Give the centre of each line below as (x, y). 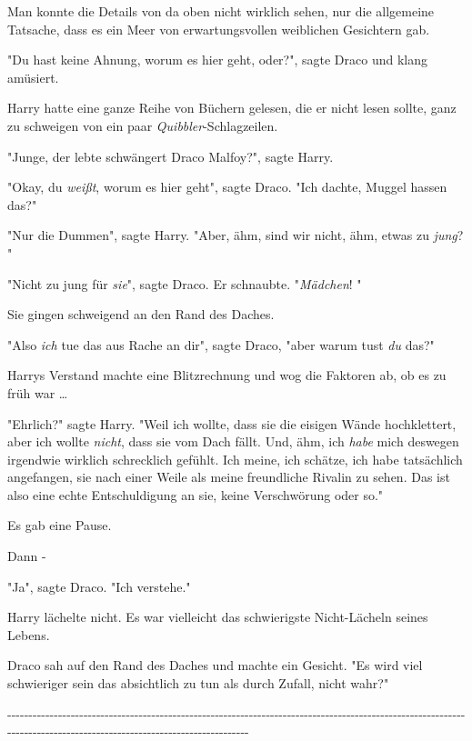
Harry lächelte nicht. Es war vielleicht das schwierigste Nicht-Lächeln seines (218, 617)
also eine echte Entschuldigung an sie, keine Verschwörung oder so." (196, 494)
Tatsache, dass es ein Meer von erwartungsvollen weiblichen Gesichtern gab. (219, 29)
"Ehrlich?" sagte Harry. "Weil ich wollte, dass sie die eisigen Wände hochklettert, (232, 423)
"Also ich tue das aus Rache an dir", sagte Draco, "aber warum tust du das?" (221, 344)
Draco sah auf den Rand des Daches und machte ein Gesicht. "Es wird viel (215, 665)
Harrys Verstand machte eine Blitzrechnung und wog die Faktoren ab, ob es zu (227, 375)
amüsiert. (33, 77)
